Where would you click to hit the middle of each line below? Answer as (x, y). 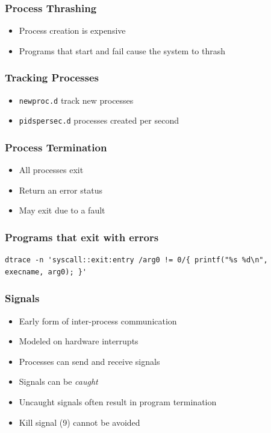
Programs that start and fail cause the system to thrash (122, 50)
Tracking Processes (52, 77)
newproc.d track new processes (76, 100)
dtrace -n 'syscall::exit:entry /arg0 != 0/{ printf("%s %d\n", (136, 260)
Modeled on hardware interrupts (79, 341)
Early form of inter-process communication (98, 321)
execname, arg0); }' (46, 272)
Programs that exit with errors (82, 237)
